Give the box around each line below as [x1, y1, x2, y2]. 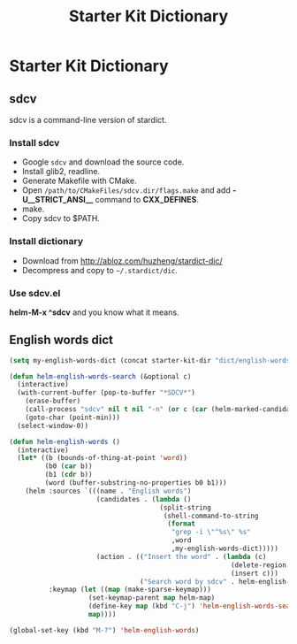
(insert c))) [230, 569, 278, 578]
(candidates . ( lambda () [95, 494, 192, 503]
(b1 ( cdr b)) [44, 471, 93, 479]
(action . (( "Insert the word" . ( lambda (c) [95, 552, 267, 561]
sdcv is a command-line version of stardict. [9, 115, 167, 125]
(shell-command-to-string [163, 511, 259, 520]
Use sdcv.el [9, 287, 61, 299]
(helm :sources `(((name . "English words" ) [25, 487, 192, 495]
